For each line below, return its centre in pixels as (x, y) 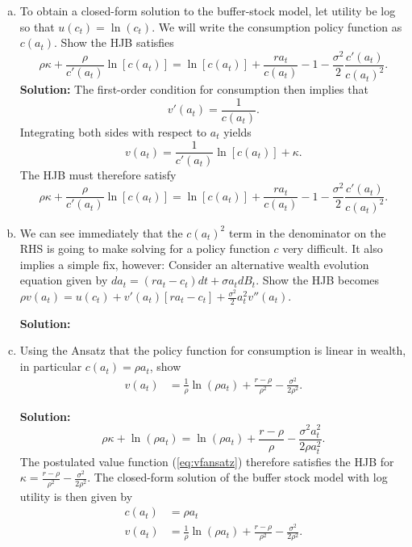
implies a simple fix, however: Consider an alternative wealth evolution (194, 264)
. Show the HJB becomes (318, 280)
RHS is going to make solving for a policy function (145, 248)
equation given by (64, 280)
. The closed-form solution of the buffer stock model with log (237, 477)
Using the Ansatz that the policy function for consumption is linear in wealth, (213, 350)
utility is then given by (76, 496)
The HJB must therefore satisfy (98, 174)
